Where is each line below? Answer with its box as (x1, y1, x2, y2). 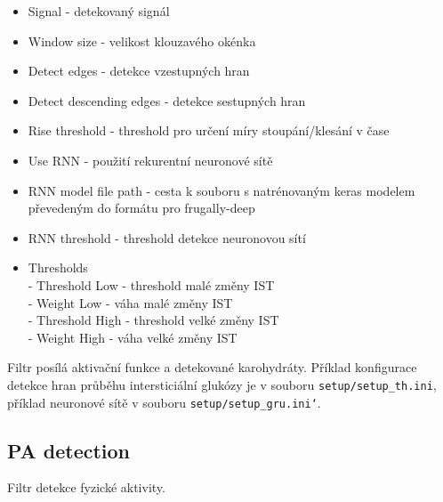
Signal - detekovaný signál (28, 2, 170, 20)
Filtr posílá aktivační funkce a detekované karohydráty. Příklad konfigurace (7, 358, 417, 376)
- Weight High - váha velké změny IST (28, 328, 238, 346)
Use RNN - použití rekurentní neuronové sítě (28, 150, 273, 169)
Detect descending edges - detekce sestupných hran (28, 91, 306, 109)
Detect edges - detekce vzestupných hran (28, 61, 250, 80)
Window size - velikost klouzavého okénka (28, 31, 256, 50)
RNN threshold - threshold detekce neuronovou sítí (28, 228, 306, 247)
